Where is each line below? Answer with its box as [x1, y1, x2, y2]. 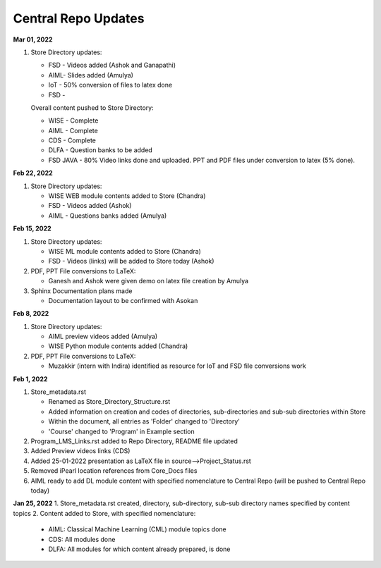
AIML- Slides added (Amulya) [48, 70, 134, 79]
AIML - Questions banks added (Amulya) [48, 211, 167, 220]
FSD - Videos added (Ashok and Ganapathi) [48, 61, 176, 70]
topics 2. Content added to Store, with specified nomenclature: [13, 509, 196, 517]
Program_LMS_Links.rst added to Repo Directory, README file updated [30, 437, 238, 445]
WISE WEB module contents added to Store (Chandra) [48, 192, 206, 200]
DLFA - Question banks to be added [48, 146, 153, 154]
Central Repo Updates [13, 11, 145, 26]
